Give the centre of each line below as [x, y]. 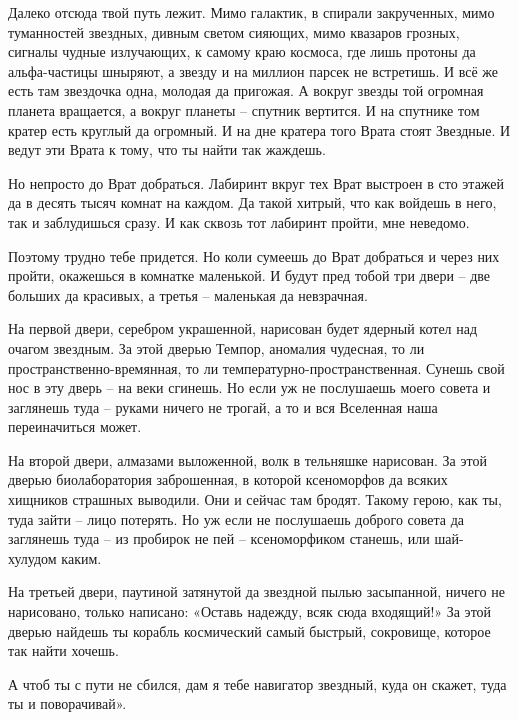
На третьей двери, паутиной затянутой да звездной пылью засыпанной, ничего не [256, 591]
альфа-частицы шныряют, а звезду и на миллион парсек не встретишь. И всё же [253, 70]
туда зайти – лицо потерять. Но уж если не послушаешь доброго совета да [236, 518]
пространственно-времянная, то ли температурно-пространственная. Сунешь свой [256, 367]
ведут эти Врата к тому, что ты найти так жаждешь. [167, 149]
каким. [81, 557]
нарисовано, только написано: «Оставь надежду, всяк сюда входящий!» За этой [250, 611]
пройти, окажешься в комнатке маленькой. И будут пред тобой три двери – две [249, 275]
